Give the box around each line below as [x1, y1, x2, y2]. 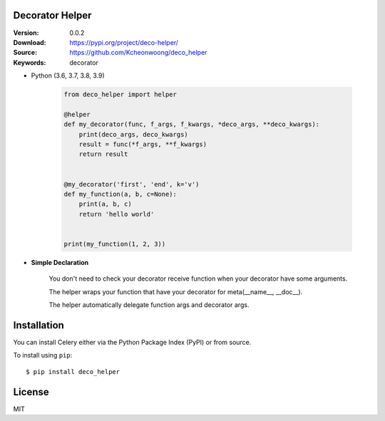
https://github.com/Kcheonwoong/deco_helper [69, 48, 207, 57]
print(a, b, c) [78, 200, 132, 208]
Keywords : [13, 58, 46, 67]
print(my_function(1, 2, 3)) [63, 239, 166, 248]
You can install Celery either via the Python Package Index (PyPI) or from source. [13, 338, 252, 346]
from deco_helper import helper [63, 90, 178, 99]
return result [78, 150, 128, 158]
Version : [13, 28, 39, 37]
